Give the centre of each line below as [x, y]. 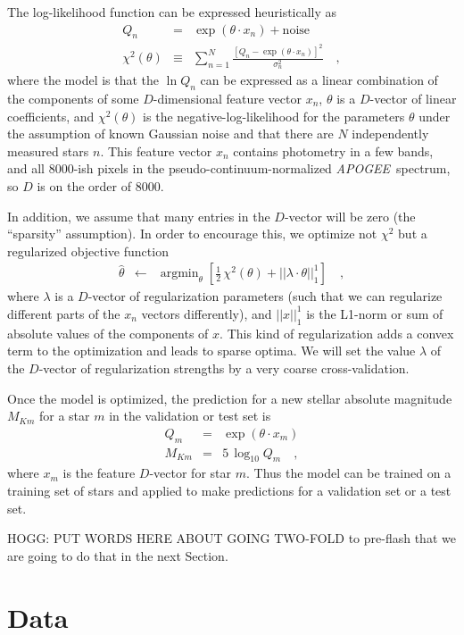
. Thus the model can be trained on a [348, 473]
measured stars [48, 150]
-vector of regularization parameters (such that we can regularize [265, 296]
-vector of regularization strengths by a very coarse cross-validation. [224, 368]
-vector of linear [413, 98]
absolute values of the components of [108, 333]
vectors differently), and [207, 313]
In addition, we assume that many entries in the [139, 216]
